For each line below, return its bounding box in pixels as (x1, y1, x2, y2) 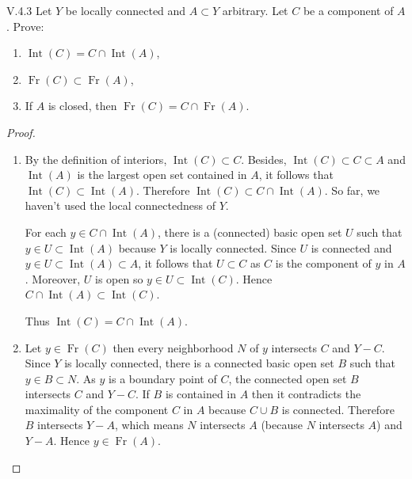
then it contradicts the (251, 386, 361, 402)
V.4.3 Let (6, 2, 52, 18)
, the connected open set (228, 370, 347, 386)
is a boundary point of (109, 370, 217, 386)
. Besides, (241, 150, 287, 167)
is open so (94, 270, 143, 287)
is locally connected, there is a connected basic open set (64, 355, 334, 371)
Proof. (6, 124, 36, 140)
